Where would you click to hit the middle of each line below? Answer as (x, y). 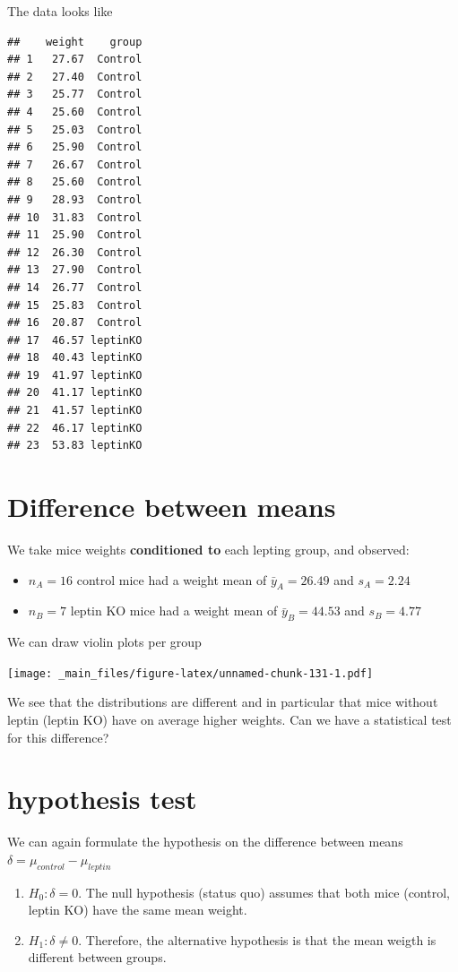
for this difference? (58, 737)
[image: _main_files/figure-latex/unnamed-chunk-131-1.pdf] (190, 673)
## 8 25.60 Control (75, 182)
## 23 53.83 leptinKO (75, 446)
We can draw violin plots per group (104, 642)
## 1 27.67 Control (75, 60)
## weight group (75, 42)
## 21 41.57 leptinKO (75, 411)
